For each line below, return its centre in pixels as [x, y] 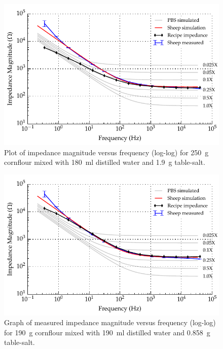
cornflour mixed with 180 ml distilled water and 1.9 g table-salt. [105, 162]
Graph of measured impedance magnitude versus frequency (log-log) [110, 322]
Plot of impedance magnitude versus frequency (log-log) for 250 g [106, 152]
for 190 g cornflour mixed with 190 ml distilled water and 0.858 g [107, 332]
